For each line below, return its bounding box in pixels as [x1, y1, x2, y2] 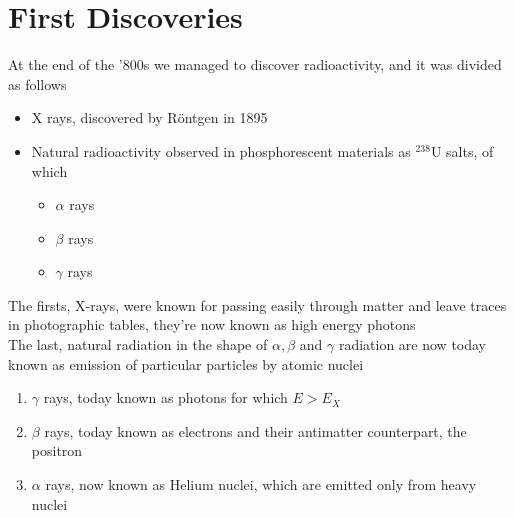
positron [31, 440, 83, 461]
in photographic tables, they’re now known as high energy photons [8, 314, 416, 335]
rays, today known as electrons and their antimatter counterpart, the [44, 420, 467, 441]
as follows [8, 73, 67, 94]
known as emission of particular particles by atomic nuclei [8, 353, 364, 374]
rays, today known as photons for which [43, 387, 288, 408]
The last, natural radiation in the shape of [8, 334, 268, 355]
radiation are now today [338, 334, 487, 355]
